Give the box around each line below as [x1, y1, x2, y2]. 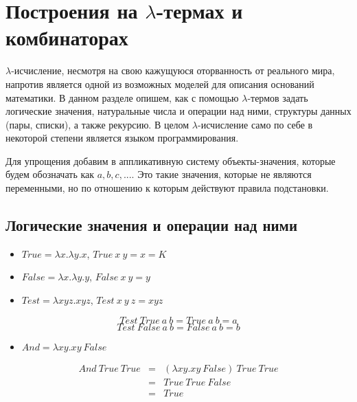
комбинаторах [5, 23, 128, 52]
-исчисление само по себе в [198, 117, 313, 131]
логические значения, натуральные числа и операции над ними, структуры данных [5, 104, 352, 118]
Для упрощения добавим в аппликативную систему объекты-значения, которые [5, 153, 336, 168]
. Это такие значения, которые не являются [131, 167, 312, 181]
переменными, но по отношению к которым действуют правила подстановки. [5, 181, 329, 195]
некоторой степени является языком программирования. [5, 131, 239, 145]
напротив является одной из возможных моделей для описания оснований [5, 76, 314, 91]
